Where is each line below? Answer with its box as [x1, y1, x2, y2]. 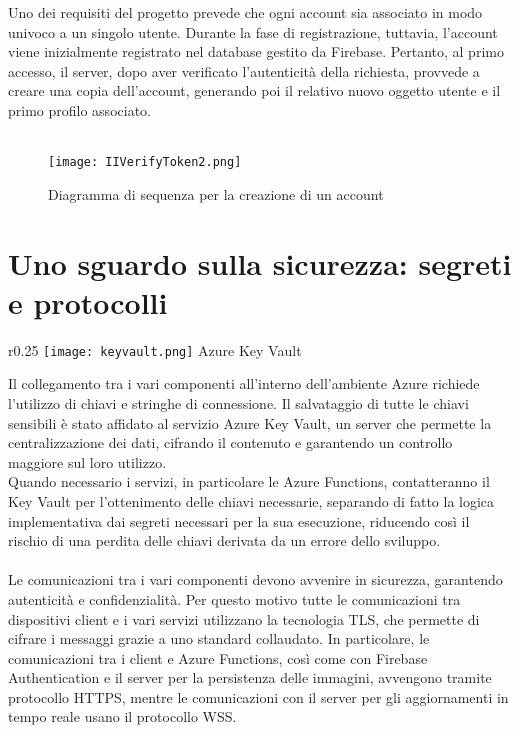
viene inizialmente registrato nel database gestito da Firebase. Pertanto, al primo [8, 41, 504, 62]
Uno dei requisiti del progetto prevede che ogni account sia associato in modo [8, 2, 483, 22]
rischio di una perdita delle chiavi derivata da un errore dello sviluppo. [8, 530, 441, 551]
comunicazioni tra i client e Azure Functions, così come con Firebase [8, 647, 428, 668]
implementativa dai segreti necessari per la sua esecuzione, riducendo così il [8, 510, 470, 531]
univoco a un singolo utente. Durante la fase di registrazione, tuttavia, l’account [8, 21, 498, 42]
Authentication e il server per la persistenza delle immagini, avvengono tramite [8, 667, 492, 688]
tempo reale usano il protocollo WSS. [8, 706, 237, 727]
